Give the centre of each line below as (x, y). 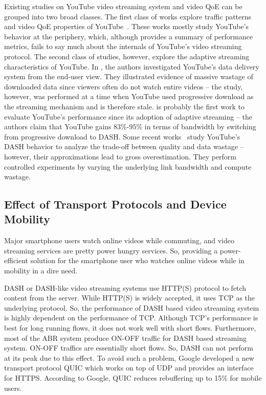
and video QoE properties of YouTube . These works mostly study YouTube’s (126, 26)
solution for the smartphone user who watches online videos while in (137, 260)
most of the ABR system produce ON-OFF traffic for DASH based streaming (125, 338)
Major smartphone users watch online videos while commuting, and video (119, 240)
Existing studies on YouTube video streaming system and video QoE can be (123, 6)
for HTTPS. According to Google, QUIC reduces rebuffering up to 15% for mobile (133, 378)
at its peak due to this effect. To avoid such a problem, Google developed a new (129, 357)
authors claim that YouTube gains (58, 126)
